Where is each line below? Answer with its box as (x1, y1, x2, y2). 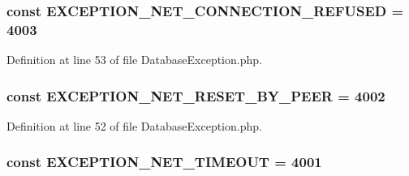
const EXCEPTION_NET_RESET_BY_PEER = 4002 (6, 85, 385, 105)
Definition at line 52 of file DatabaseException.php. (6, 117, 262, 134)
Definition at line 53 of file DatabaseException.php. (6, 51, 262, 68)
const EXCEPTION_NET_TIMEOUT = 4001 (6, 152, 322, 172)
